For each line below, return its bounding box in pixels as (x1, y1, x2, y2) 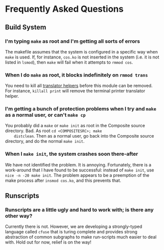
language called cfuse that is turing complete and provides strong (5, 229, 138, 235)
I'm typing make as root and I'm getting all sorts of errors (5, 38, 141, 45)
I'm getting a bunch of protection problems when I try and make (5, 106, 157, 112)
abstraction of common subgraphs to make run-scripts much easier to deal (5, 234, 157, 240)
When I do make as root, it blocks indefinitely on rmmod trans (5, 71, 148, 78)
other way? (5, 213, 33, 220)
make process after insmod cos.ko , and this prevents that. (5, 177, 121, 183)
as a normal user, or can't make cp (5, 111, 86, 118)
